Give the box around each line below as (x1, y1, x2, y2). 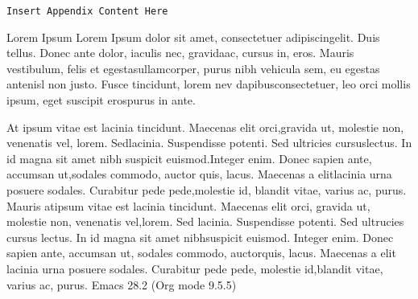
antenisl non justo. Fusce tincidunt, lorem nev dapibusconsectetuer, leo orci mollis (6, 76, 411, 92)
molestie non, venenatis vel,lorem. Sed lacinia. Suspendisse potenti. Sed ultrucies (6, 213, 404, 230)
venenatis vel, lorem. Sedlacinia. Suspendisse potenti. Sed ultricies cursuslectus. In (6, 134, 412, 151)
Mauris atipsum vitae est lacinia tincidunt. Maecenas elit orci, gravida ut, (6, 197, 370, 214)
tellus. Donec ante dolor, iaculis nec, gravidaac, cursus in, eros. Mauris (6, 44, 354, 61)
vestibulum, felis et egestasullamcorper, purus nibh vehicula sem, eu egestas (6, 59, 380, 76)
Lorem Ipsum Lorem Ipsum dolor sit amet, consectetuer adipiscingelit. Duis (6, 28, 380, 45)
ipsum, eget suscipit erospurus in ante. (6, 92, 196, 109)
